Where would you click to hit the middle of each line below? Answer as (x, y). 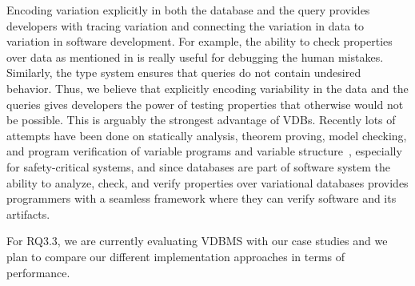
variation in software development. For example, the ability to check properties (200, 41)
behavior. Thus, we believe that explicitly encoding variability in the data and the (207, 88)
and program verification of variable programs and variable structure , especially (204, 151)
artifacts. (28, 213)
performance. (38, 272)
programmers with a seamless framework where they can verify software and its (202, 198)
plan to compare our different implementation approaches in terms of (176, 256)
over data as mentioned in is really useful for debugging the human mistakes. (195, 56)
